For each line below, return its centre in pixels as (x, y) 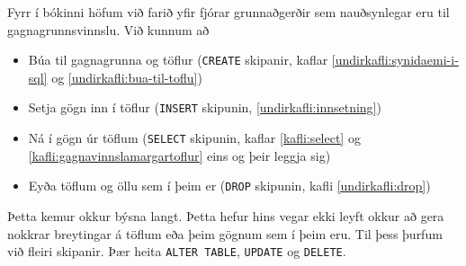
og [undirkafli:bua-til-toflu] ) (127, 77)
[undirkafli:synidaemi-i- (395, 60)
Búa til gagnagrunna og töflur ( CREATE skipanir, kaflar (178, 60)
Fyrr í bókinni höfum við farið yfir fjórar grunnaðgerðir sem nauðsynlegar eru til (229, 12)
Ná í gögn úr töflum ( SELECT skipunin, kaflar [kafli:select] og (194, 138)
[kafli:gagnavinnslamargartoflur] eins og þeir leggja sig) (179, 155)
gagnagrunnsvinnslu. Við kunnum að (108, 29)
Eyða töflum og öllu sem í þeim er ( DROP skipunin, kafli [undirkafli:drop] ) (229, 186)
